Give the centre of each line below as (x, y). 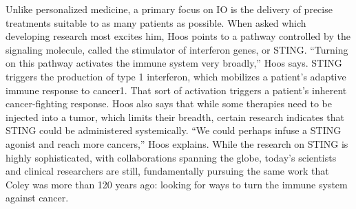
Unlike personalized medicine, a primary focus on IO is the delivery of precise (169, 9)
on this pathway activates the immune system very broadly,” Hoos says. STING (174, 63)
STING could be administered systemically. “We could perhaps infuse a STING (174, 130)
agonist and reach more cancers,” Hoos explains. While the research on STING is (177, 143)
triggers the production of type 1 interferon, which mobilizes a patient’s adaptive (176, 76)
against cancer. (37, 198)
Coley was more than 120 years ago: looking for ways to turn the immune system (177, 184)
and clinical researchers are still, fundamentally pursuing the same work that (167, 171)
